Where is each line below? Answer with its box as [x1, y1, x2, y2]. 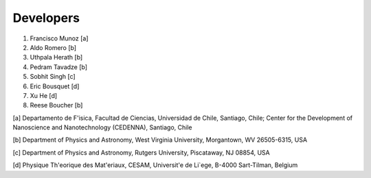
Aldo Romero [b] [30, 43, 77, 51]
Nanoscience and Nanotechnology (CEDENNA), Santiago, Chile [12, 123, 192, 131]
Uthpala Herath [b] [30, 53, 83, 62]
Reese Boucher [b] [30, 101, 83, 110]
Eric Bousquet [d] [30, 82, 80, 90]
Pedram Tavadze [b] [30, 62, 88, 71]
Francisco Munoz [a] [30, 34, 89, 42]
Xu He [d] [30, 91, 58, 99]
